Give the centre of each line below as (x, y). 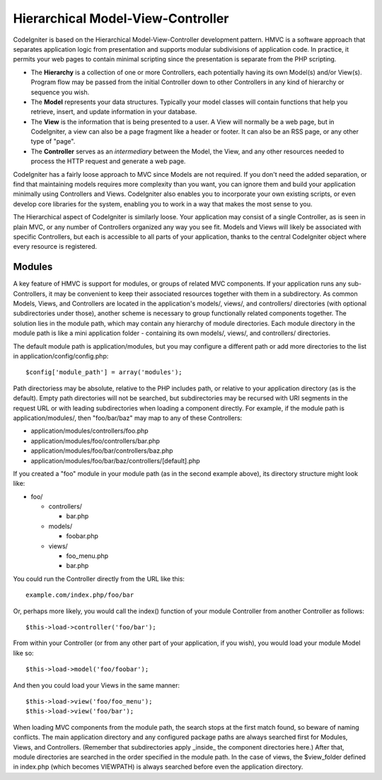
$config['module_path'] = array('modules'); (104, 372)
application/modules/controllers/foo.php (89, 431)
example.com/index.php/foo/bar (80, 595)
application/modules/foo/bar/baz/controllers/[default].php (116, 460)
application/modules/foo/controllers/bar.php (95, 441)
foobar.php (82, 536)
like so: (24, 653)
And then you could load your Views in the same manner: (97, 685)
